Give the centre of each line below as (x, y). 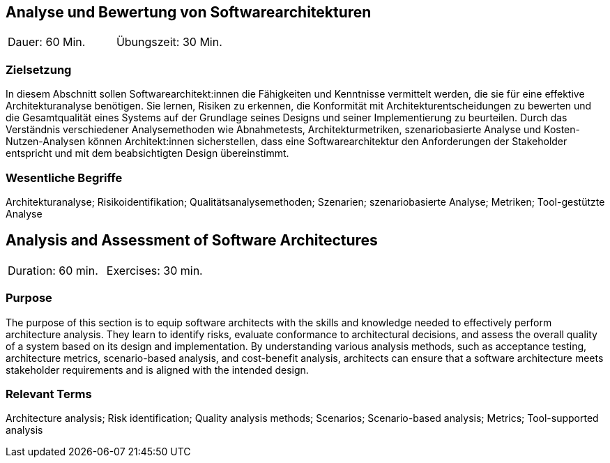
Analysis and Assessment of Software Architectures (192, 241)
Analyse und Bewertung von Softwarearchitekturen (189, 12)
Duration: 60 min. (53, 270)
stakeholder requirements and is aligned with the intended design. (157, 370)
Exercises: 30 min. (154, 270)
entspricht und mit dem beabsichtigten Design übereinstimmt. (147, 153)
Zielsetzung (39, 69)
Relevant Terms (49, 394)
